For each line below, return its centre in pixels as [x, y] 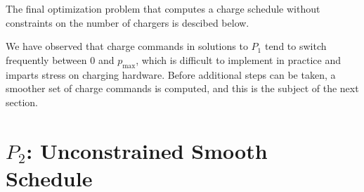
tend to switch [295, 46]
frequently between [46, 59]
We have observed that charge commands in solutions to [127, 46]
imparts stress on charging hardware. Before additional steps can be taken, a [171, 74]
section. [22, 102]
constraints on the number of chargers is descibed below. [128, 22]
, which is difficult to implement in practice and [238, 59]
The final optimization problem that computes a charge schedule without [163, 8]
